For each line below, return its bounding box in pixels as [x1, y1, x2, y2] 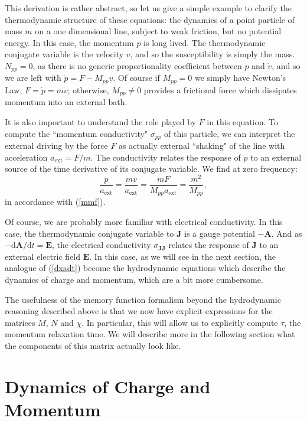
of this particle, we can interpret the [164, 127, 295, 139]
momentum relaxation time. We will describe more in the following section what [5, 328, 295, 340]
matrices [5, 316, 35, 328]
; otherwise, [67, 83, 109, 96]
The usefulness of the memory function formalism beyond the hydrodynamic [5, 293, 281, 305]
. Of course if [113, 71, 160, 84]
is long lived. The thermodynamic [143, 36, 266, 48]
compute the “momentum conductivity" [5, 127, 148, 139]
